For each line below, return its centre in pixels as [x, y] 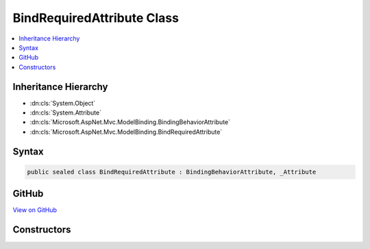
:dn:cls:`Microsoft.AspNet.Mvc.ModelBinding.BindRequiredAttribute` [126, 132]
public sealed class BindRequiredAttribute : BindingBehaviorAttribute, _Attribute [172, 172]
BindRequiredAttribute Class [96, 18]
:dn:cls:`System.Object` [63, 103]
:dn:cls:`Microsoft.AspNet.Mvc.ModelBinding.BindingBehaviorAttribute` [130, 122]
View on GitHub [35, 210]
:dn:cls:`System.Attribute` [66, 112]
